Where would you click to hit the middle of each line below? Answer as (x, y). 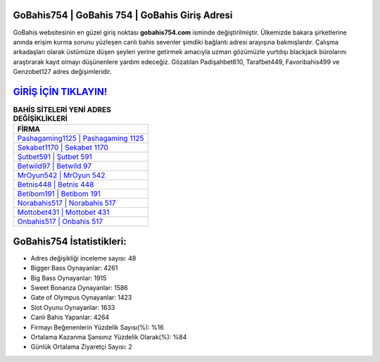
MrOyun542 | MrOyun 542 (61, 175)
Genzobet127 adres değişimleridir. (62, 72)
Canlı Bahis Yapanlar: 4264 (70, 318)
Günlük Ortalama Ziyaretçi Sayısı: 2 (82, 347)
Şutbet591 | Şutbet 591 (55, 157)
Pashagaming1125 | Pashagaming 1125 (81, 139)
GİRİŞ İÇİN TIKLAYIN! (60, 92)
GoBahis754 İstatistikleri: (70, 241)
